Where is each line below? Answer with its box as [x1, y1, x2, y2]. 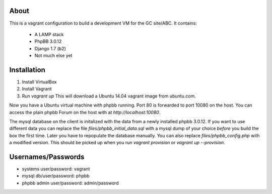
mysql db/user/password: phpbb [22, 173, 90, 179]
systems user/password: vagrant [22, 166, 90, 172]
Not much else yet [34, 53, 73, 59]
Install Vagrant [22, 86, 52, 92]
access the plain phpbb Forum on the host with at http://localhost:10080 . [9, 109, 161, 115]
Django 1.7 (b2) [34, 45, 66, 51]
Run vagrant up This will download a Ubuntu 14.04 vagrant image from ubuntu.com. [22, 93, 196, 99]
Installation [9, 65, 45, 74]
